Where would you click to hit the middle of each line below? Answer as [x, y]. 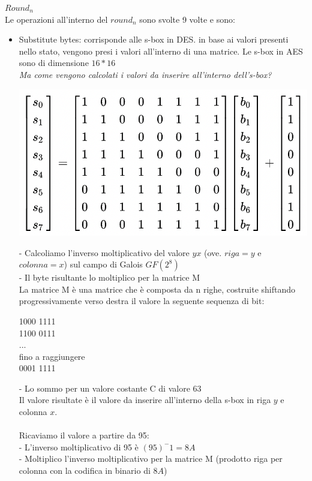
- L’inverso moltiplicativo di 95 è [79, 447]
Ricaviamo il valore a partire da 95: [84, 435]
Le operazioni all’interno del [56, 19]
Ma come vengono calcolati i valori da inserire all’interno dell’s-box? [145, 74]
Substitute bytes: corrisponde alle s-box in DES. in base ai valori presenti [154, 39]
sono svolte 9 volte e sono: [187, 19]
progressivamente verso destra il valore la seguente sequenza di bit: [142, 301]
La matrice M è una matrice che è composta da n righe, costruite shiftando [157, 289]
